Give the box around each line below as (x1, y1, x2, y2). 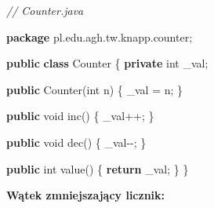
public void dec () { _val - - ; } (6, 133, 147, 150)
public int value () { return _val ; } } (6, 160, 189, 177)
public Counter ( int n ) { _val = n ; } (6, 81, 183, 97)
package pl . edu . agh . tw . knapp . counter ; (6, 28, 193, 45)
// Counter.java (6, 2, 84, 18)
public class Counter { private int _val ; (6, 55, 209, 71)
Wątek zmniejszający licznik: (6, 187, 165, 203)
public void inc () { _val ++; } (6, 108, 154, 124)
